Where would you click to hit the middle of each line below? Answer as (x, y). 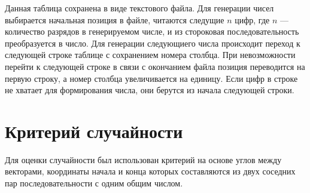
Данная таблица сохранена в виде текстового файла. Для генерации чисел (139, 8)
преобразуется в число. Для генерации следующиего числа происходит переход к (153, 43)
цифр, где (252, 19)
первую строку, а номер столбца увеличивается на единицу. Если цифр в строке (151, 78)
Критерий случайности (94, 131)
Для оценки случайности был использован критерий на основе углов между (143, 159)
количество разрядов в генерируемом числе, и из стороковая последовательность (152, 31)
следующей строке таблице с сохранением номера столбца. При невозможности (150, 55)
